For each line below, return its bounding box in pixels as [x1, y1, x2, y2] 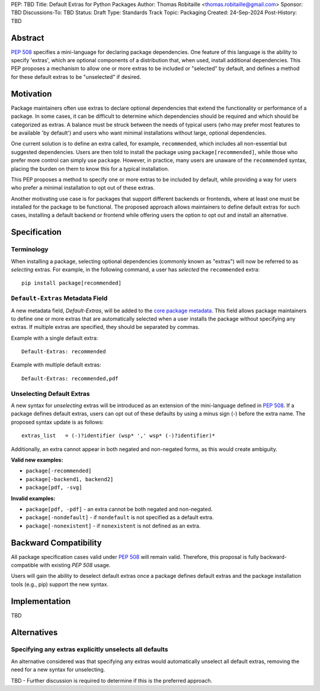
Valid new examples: [11, 456, 63, 463]
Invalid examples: [11, 495, 56, 502]
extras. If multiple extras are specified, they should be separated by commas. [11, 324, 200, 331]
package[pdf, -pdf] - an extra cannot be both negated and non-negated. [25, 506, 213, 513]
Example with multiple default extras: [11, 362, 101, 369]
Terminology [11, 245, 49, 254]
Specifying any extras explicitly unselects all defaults [11, 645, 168, 654]
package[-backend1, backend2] [25, 476, 114, 482]
